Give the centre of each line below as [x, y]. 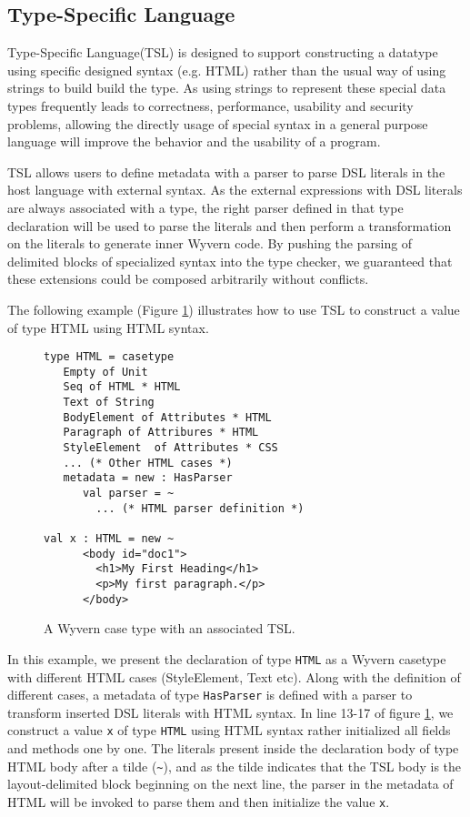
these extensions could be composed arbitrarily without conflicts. [188, 279]
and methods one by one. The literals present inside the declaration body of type [233, 748]
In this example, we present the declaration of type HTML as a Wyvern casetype [227, 658]
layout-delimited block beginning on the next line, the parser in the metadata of [230, 784]
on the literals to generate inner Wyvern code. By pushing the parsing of [210, 243]
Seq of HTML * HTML [122, 387]
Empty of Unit [105, 372]
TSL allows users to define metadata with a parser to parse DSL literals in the [226, 171]
